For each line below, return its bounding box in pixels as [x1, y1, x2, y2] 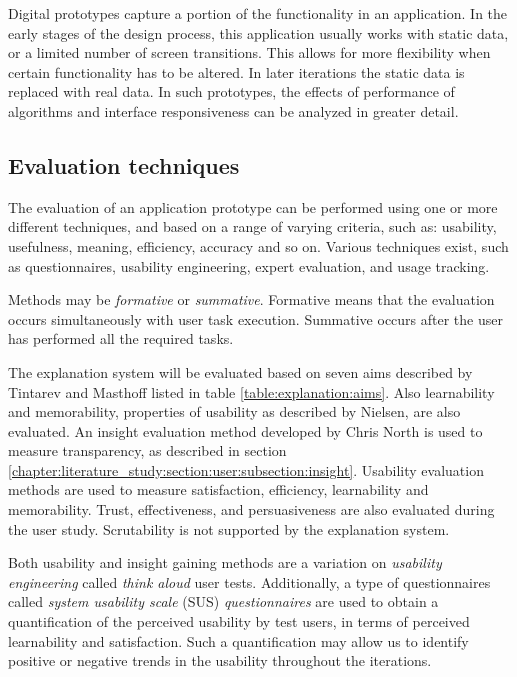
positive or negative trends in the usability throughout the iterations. [8, 650, 432, 671]
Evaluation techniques [8, 149, 240, 180]
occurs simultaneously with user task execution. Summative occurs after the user [8, 308, 503, 329]
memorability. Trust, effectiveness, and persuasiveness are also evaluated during [8, 499, 495, 520]
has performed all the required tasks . [8, 328, 234, 349]
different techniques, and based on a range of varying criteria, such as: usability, [8, 216, 497, 237]
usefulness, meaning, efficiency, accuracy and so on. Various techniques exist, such [8, 235, 509, 256]
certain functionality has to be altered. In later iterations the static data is [8, 61, 465, 82]
